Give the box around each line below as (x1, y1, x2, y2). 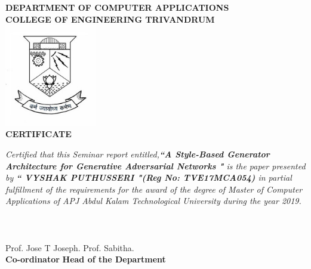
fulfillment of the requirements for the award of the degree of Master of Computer (5, 183, 303, 195)
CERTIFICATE (5, 128, 72, 140)
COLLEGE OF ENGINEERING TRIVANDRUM (5, 13, 215, 25)
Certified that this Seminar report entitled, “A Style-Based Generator (5, 147, 270, 160)
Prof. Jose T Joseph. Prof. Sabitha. (5, 241, 134, 253)
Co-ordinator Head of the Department (5, 253, 166, 265)
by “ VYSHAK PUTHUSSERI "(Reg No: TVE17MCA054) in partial (5, 171, 292, 184)
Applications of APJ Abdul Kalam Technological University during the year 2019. (5, 194, 301, 207)
